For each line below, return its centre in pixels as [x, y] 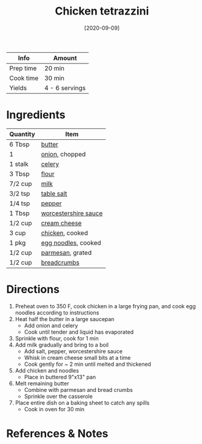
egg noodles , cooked [71, 242]
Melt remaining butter [42, 383]
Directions [33, 290]
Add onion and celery [51, 325]
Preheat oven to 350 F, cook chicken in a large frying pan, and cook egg [105, 306]
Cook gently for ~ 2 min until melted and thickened [88, 364]
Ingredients [36, 115]
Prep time [23, 68]
